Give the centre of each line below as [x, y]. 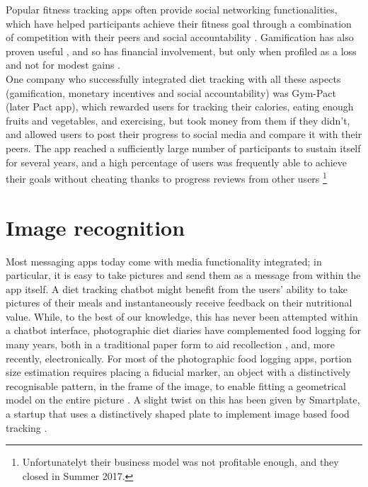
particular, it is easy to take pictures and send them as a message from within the [183, 275]
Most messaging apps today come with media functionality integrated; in [164, 261]
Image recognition [96, 227]
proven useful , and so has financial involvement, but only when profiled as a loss [181, 51]
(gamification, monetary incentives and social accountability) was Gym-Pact [171, 92]
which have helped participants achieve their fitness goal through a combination [179, 23]
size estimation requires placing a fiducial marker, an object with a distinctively [178, 372]
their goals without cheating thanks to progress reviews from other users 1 [166, 177]
